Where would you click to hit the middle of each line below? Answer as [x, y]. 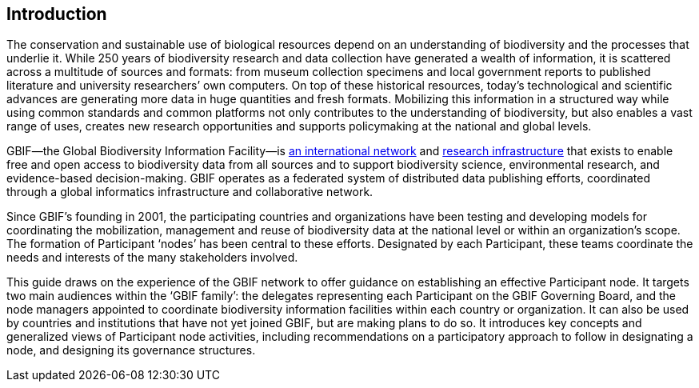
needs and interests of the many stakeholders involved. [152, 258]
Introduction [57, 14]
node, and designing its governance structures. [131, 350]
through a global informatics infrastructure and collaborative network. [190, 192]
